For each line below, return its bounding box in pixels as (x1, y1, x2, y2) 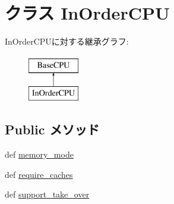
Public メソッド (5, 120, 100, 139)
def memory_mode (5, 148, 74, 161)
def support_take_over (5, 188, 90, 200)
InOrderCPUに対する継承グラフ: (5, 35, 129, 48)
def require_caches (5, 168, 73, 180)
